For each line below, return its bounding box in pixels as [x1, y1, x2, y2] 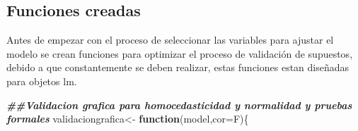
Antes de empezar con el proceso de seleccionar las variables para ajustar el [6, 32, 334, 47]
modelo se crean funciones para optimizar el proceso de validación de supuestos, [6, 46, 353, 61]
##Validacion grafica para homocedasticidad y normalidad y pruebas [6, 97, 352, 112]
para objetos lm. [6, 73, 77, 88]
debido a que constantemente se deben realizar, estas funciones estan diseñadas [6, 60, 350, 75]
